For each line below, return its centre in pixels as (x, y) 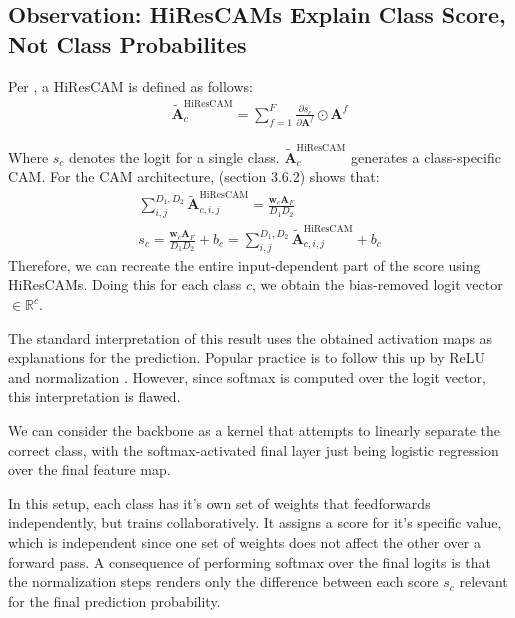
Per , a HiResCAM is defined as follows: (130, 85)
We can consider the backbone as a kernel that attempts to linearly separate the (254, 429)
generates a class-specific (425, 156)
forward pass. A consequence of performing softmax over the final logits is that (249, 561)
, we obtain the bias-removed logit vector (377, 284)
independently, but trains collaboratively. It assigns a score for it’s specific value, (255, 522)
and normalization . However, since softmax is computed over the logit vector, (247, 376)
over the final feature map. (89, 469)
